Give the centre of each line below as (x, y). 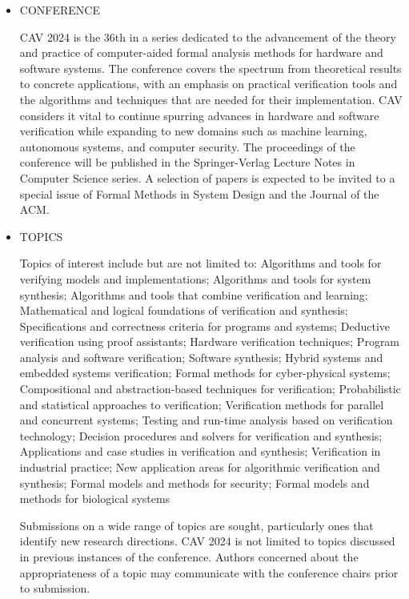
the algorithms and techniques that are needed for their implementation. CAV (211, 99)
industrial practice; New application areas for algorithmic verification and (200, 467)
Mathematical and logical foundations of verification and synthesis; (184, 310)
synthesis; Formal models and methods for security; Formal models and (194, 482)
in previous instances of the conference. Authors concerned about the (189, 557)
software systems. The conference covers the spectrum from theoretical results (211, 68)
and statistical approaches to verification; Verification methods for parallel (202, 404)
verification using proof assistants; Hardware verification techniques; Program (210, 342)
